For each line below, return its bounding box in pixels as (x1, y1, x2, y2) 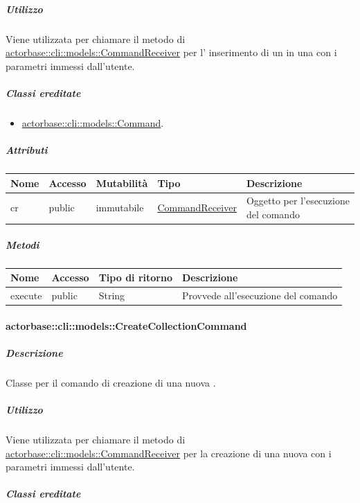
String (98, 288, 125, 302)
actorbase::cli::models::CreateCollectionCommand (6, 318, 247, 333)
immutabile (96, 200, 144, 215)
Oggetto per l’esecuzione (246, 193, 350, 208)
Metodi (6, 237, 39, 251)
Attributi (6, 143, 48, 157)
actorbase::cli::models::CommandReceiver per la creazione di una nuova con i (6, 445, 332, 460)
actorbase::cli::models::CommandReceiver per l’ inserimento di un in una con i (6, 45, 337, 60)
